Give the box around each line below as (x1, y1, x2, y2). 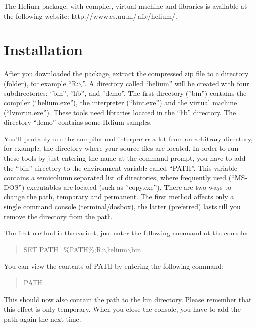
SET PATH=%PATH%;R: (23, 244, 103, 254)
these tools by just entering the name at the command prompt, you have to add (4, 153, 246, 163)
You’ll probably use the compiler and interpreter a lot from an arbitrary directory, (4, 133, 253, 143)
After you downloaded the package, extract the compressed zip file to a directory (4, 68, 249, 79)
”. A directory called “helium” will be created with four (82, 78, 249, 88)
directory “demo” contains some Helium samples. (4, 117, 152, 127)
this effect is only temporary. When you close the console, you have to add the (4, 304, 241, 314)
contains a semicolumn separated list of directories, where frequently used (4, 172, 226, 183)
